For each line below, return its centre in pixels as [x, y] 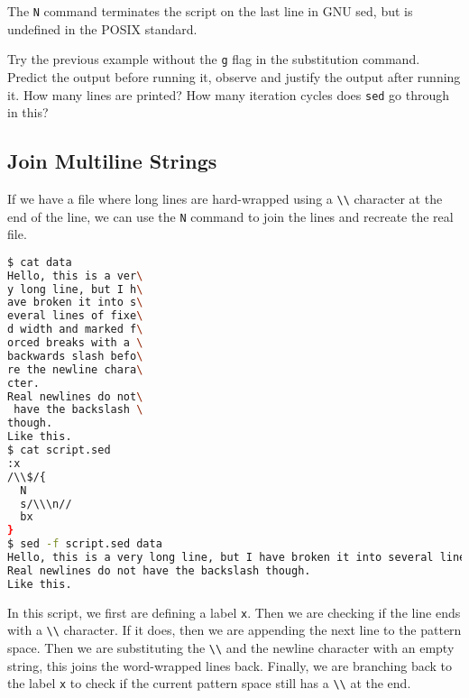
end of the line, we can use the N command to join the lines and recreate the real [230, 216]
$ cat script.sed [59, 450]
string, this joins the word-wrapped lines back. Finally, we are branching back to [230, 665]
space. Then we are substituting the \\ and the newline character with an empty [231, 648]
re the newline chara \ [75, 369]
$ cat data [40, 262]
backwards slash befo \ [75, 356]
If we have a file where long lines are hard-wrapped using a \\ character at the [225, 198]
